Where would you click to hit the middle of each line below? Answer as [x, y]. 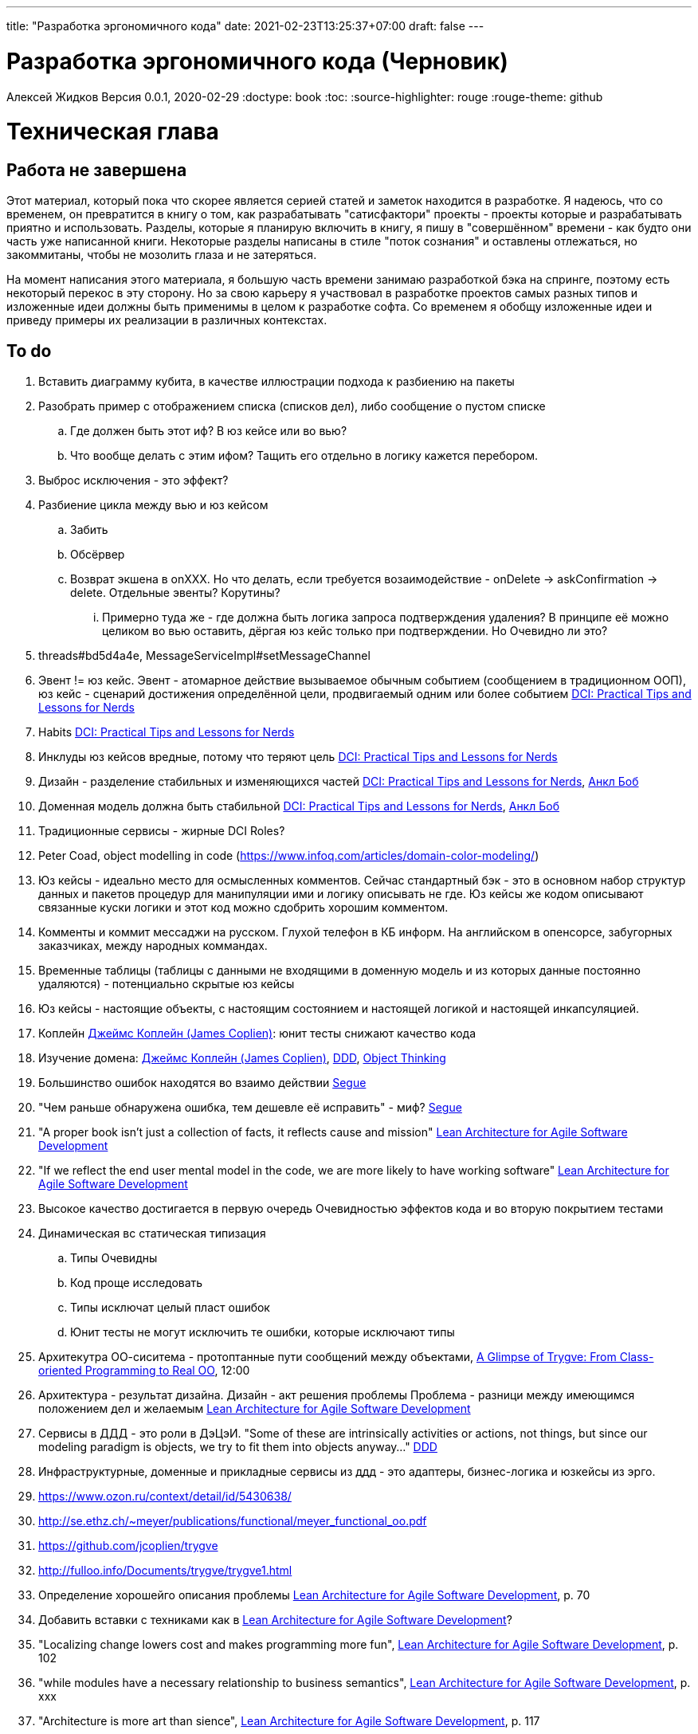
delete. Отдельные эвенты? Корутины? [175, 593]
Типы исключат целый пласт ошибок [170, 1308]
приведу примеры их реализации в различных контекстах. [167, 320]
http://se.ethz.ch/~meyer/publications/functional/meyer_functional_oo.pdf [233, 1521]
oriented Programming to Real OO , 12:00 [144, 1371]
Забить [89, 530]
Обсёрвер [98, 555]
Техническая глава [113, 132]
